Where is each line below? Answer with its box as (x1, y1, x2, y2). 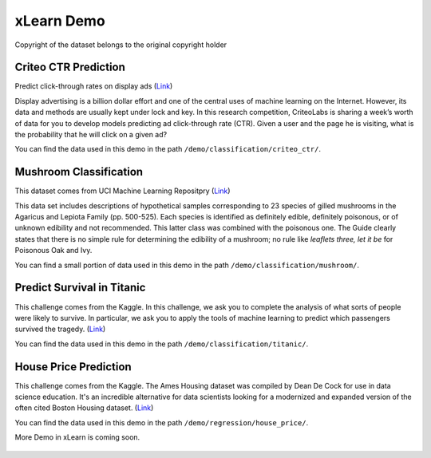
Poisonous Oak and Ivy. (14, 246, 93, 255)
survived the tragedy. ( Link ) (14, 324, 106, 334)
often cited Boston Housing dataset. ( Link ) (14, 403, 154, 413)
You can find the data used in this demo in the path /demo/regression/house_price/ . (14, 417, 309, 427)
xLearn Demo (14, 12, 105, 30)
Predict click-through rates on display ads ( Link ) (14, 81, 173, 91)
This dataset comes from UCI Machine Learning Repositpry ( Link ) (14, 186, 231, 195)
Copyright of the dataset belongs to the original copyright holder (14, 40, 227, 49)
